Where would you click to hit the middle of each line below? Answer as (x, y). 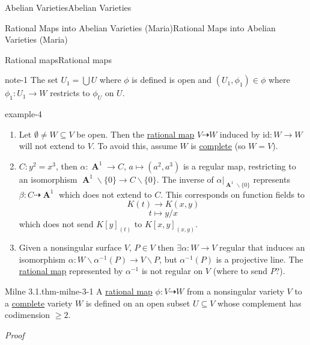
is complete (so (218, 146)
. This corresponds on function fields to (233, 194)
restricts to (70, 93)
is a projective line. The (260, 259)
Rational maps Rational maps (58, 59)
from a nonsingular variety (235, 291)
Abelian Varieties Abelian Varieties (68, 7)
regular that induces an (262, 247)
